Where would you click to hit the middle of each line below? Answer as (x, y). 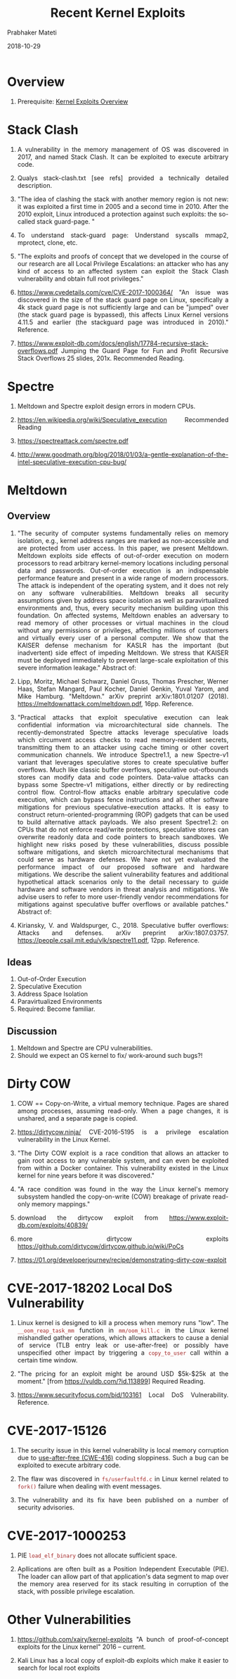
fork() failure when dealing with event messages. (90, 1486)
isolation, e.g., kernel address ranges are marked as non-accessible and (123, 540)
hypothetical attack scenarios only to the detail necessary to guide (123, 881)
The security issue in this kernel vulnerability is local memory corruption (123, 1450)
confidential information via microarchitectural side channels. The (123, 724)
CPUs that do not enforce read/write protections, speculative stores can (123, 829)
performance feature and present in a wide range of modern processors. (123, 577)
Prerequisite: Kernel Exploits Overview (73, 101)
